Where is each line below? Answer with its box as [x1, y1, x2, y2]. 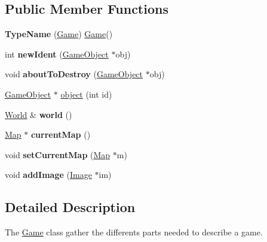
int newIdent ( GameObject [5, 47, 109, 60]
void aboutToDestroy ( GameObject [5, 68, 143, 80]
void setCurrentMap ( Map [5, 148, 111, 161]
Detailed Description [5, 198, 136, 216]
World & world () [5, 108, 72, 120]
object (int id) [60, 87, 112, 100]
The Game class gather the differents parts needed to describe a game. [5, 226, 263, 238]
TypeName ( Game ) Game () [5, 28, 113, 40]
